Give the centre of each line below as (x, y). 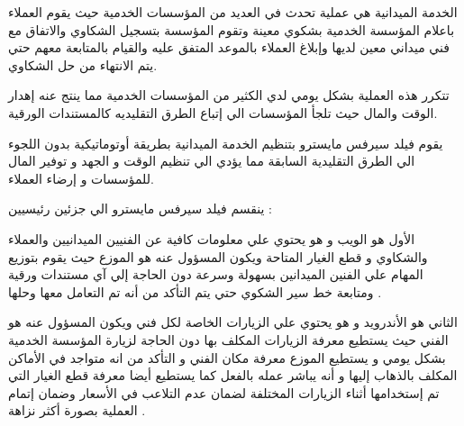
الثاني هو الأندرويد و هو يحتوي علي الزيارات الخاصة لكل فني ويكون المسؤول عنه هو (233, 322)
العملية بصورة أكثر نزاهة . (77, 410)
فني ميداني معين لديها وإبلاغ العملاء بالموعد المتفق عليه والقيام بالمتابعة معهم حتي (229, 47)
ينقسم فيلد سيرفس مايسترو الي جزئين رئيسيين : (140, 208)
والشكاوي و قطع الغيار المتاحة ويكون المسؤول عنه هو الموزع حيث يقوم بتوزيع (218, 256)
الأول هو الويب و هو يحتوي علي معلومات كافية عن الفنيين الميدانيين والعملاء (212, 238)
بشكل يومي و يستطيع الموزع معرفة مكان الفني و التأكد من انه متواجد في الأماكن (227, 357)
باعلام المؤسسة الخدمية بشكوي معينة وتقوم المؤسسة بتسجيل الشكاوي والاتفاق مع (232, 29)
